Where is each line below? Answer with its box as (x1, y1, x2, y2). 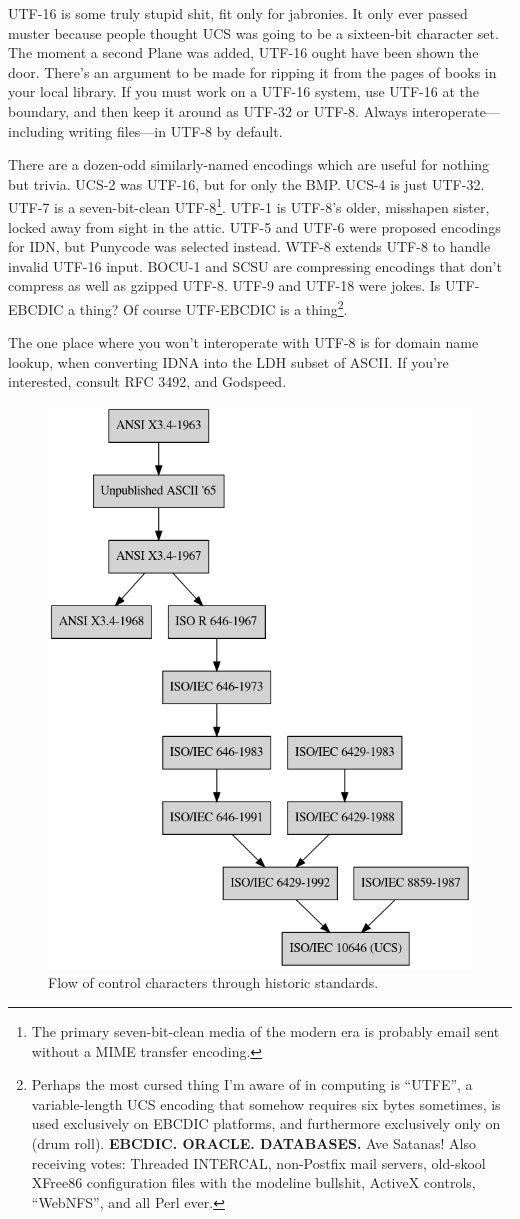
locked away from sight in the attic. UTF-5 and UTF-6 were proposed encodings (8, 216, 501, 237)
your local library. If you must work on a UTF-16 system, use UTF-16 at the (8, 81, 479, 102)
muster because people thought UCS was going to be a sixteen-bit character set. (8, 22, 499, 43)
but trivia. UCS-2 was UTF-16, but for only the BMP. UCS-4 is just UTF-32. (8, 173, 485, 194)
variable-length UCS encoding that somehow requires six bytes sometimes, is (31, 1093, 501, 1114)
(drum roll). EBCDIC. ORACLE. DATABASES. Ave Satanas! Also (31, 1132, 476, 1153)
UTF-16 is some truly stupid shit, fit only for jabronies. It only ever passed (8, 3, 468, 23)
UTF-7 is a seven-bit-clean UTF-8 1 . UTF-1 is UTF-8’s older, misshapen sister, (8, 194, 490, 217)
